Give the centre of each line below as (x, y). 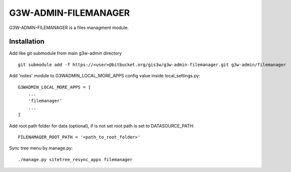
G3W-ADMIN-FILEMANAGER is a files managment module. (69, 28)
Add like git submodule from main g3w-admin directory (65, 53)
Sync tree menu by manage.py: (41, 148)
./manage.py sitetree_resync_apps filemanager (75, 159)
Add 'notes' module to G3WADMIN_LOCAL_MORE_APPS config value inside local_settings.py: (104, 76)
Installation (27, 42)
